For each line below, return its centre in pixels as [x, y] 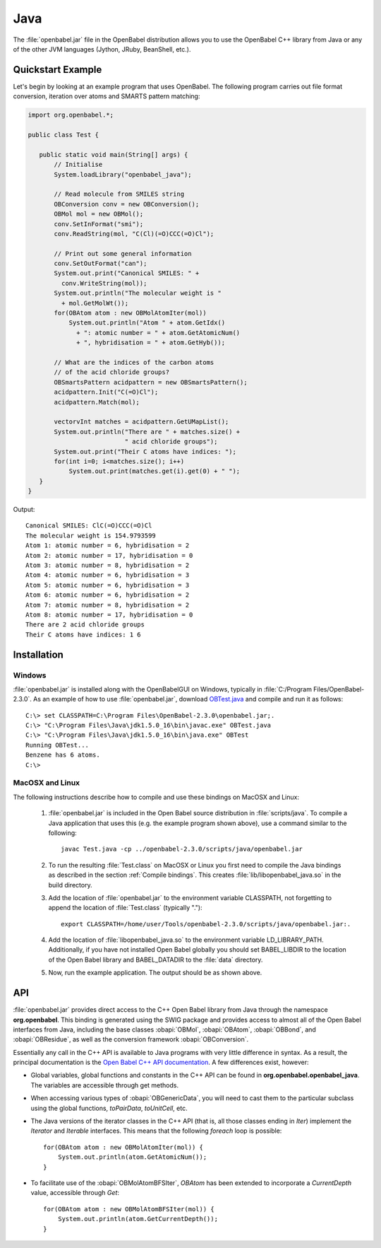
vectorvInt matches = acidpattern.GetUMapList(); [141, 422]
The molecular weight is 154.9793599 [91, 535]
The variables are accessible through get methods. [105, 1085]
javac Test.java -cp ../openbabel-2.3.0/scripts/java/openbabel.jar [182, 849]
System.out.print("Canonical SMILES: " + [127, 273]
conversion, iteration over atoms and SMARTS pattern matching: [107, 96]
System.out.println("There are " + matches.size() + [147, 432]
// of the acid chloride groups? [111, 372]
